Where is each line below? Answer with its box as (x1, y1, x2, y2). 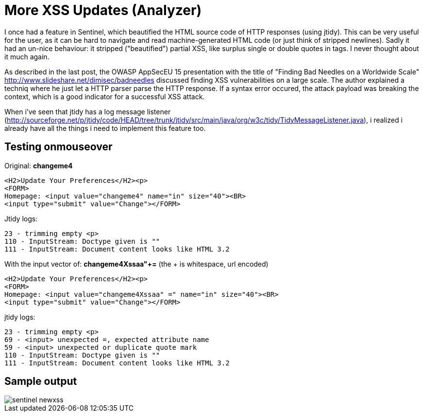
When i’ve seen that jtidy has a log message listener (4, 107, 171, 116)
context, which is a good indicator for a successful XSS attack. (4, 92, 205, 101)
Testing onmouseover (4, 141, 113, 153)
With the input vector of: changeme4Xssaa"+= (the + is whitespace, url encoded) (4, 259, 269, 268)
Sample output (4, 375, 77, 388)
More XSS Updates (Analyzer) (4, 2, 202, 18)
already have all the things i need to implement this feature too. (4, 124, 206, 132)
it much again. (4, 52, 50, 61)
